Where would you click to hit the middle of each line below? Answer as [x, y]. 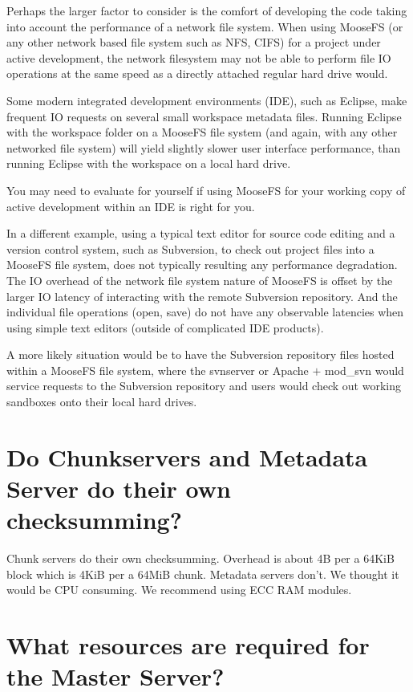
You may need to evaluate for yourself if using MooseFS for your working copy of [206, 190]
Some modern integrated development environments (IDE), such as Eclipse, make [207, 100]
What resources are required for [188, 645]
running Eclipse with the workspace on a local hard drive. [149, 163]
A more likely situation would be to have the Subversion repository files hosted [200, 354]
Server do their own [119, 488]
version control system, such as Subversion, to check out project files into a [190, 248]
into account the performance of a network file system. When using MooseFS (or [205, 26]
